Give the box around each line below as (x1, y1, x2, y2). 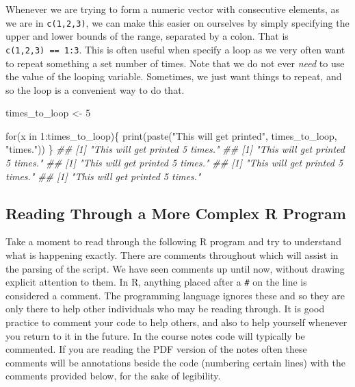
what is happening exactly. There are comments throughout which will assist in (5, 248, 339, 262)
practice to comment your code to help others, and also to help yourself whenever (5, 315, 347, 329)
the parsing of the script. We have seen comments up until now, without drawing (5, 261, 345, 275)
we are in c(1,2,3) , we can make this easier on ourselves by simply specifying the (5, 15, 350, 29)
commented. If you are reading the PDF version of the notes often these (5, 342, 307, 356)
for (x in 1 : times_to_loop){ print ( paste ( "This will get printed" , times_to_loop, (5, 128, 337, 142)
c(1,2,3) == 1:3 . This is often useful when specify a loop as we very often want (5, 42, 345, 56)
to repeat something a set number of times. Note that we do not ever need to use (5, 55, 345, 70)
